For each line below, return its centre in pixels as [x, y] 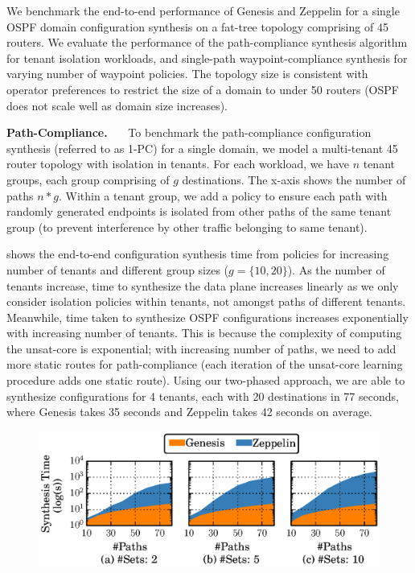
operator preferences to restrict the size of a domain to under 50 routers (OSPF [203, 89]
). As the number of [336, 269]
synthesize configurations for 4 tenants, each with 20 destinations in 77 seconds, [203, 396]
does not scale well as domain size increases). [117, 105]
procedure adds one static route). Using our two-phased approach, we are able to [206, 380]
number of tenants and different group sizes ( [118, 269]
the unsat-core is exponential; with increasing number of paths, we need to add [201, 348]
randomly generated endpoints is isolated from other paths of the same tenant [199, 211]
